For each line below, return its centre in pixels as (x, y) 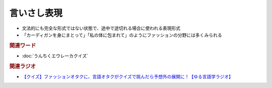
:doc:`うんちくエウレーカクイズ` (55, 56)
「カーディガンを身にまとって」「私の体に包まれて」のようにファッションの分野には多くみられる (122, 35)
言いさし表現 (36, 13)
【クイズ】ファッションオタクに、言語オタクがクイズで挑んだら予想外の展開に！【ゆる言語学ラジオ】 (128, 77)
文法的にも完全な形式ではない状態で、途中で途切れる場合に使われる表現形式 (101, 28)
